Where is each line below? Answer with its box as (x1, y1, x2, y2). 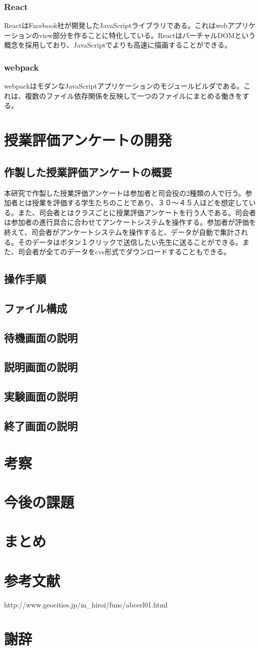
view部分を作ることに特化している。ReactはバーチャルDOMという (39, 30, 256, 40)
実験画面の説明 (4, 389, 78, 404)
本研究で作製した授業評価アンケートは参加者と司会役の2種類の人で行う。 (4, 187, 245, 198)
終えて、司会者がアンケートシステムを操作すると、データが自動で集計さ (4, 226, 241, 237)
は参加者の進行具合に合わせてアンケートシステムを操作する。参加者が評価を (4, 217, 256, 227)
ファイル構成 (4, 300, 67, 315)
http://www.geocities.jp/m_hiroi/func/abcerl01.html (4, 599, 168, 609)
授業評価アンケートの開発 (4, 130, 172, 150)
